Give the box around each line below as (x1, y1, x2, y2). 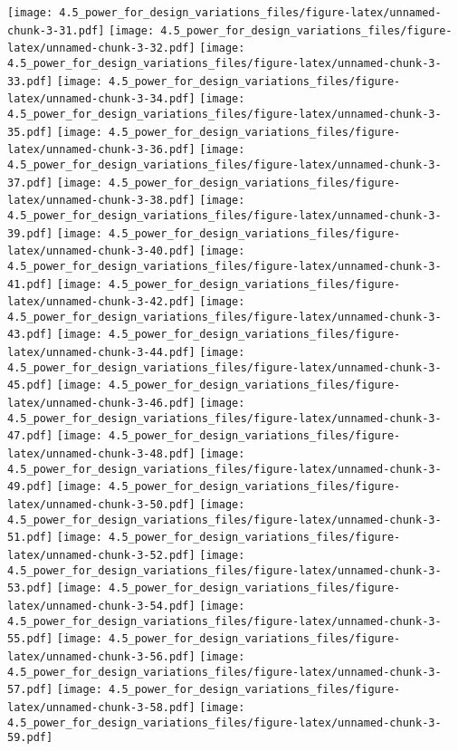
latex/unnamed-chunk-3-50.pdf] (7, 498, 196, 512)
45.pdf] (7, 379, 53, 392)
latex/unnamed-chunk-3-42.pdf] (7, 295, 196, 309)
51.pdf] (7, 531, 53, 544)
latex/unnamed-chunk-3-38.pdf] (7, 194, 196, 207)
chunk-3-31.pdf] (7, 24, 105, 37)
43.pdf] (7, 328, 53, 342)
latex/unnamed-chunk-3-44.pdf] (7, 346, 196, 360)
